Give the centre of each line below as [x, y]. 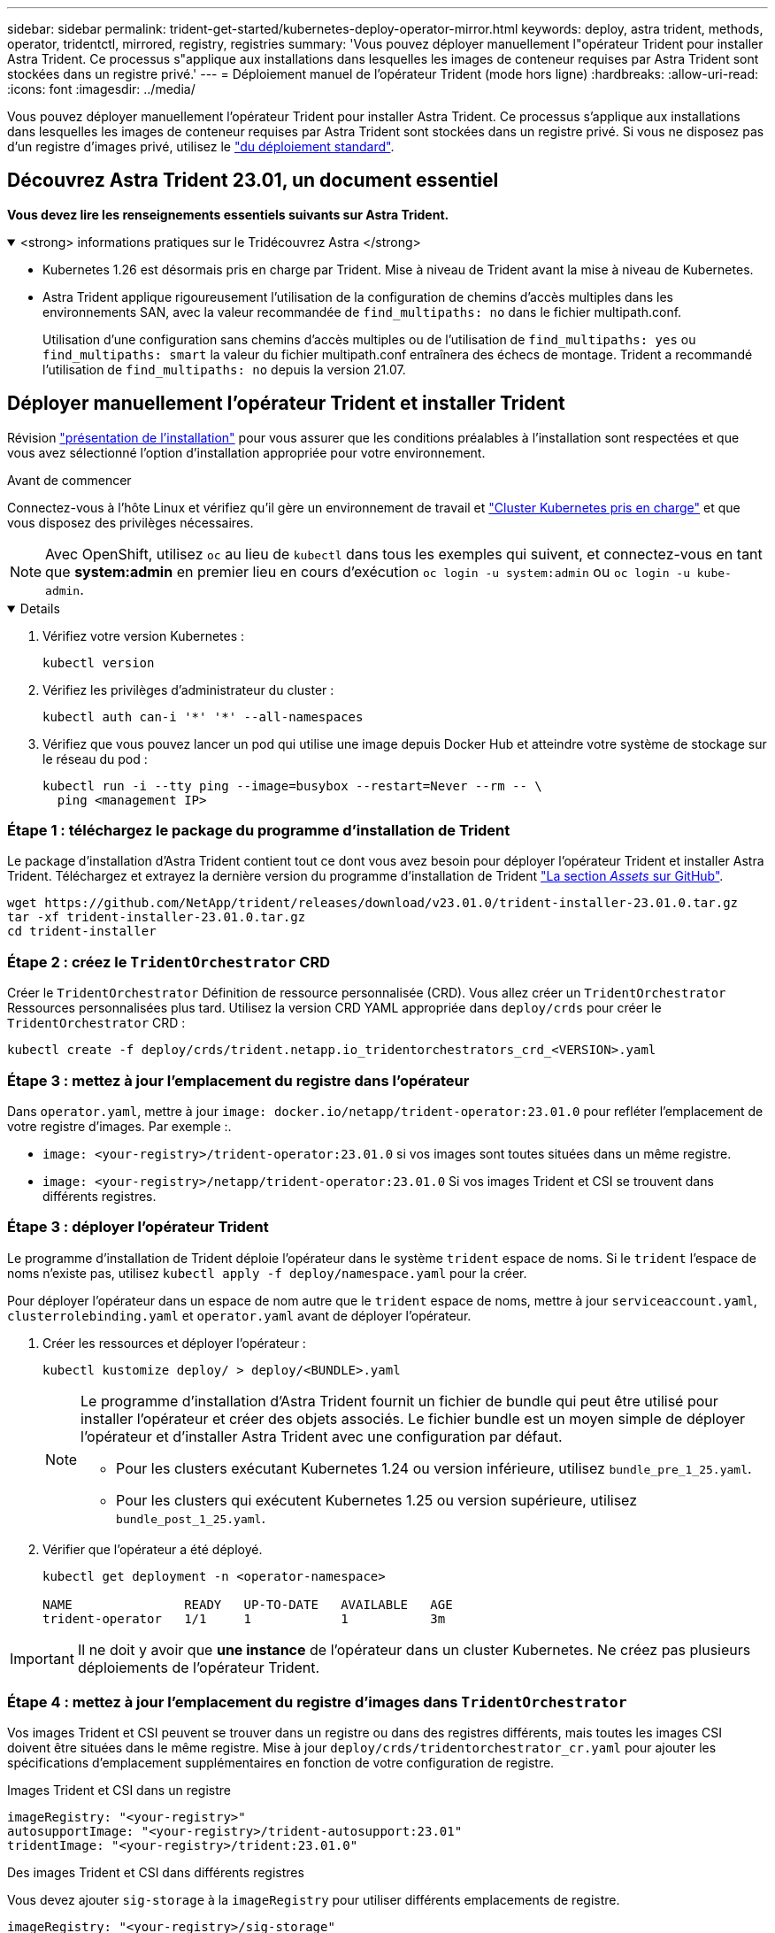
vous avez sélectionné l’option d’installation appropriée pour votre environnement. [246, 452]
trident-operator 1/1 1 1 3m [244, 1618]
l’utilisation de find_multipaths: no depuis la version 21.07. [224, 369]
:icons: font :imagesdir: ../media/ [101, 89]
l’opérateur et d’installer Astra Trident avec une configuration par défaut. [322, 1436]
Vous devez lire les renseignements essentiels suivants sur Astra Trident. [228, 214]
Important [42, 1658]
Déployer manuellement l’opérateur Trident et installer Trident [286, 404]
